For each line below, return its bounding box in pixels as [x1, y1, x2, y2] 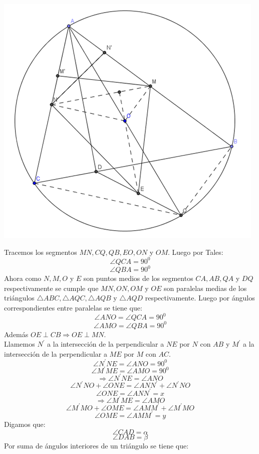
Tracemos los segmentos [4, 246, 77, 257]
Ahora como [4, 273, 42, 283]
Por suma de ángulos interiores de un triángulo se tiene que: [4, 440, 189, 450]
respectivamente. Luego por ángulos [145, 292, 255, 303]
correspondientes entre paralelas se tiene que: [4, 302, 142, 313]
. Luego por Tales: [167, 246, 223, 257]
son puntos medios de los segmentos [83, 273, 193, 283]
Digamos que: [4, 419, 46, 429]
